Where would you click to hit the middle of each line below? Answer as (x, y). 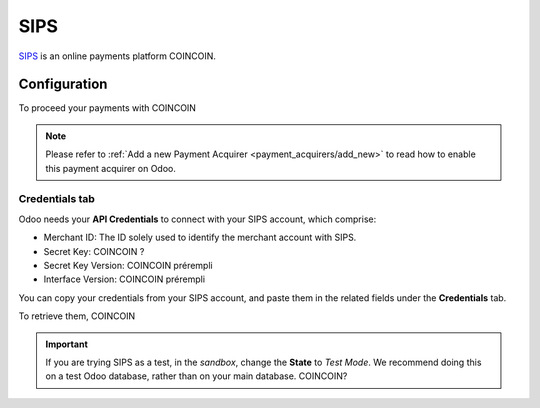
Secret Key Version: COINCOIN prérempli (128, 265)
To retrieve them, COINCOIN (77, 316)
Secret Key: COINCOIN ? (94, 251)
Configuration (63, 84)
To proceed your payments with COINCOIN (107, 108)
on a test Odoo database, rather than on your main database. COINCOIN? (196, 376)
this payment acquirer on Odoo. (111, 168)
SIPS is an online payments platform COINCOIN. (117, 56)
